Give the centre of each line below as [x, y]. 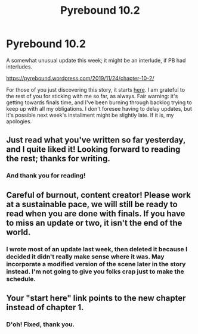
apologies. [19, 121]
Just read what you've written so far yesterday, [96, 140]
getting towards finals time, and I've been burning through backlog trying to [99, 102]
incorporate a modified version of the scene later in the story [96, 264]
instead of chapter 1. [45, 307]
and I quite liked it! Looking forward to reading [93, 149]
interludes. [19, 67]
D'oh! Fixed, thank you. [41, 324]
